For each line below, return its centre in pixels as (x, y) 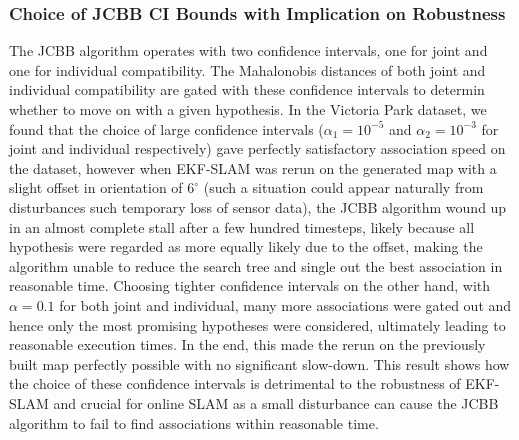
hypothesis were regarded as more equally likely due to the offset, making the (246, 246)
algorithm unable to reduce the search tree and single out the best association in (256, 265)
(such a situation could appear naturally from (343, 187)
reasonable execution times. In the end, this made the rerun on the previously (247, 344)
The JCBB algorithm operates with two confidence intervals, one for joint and (248, 50)
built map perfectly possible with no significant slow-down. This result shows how (259, 363)
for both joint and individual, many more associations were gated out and (285, 304)
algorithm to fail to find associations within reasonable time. (194, 422)
